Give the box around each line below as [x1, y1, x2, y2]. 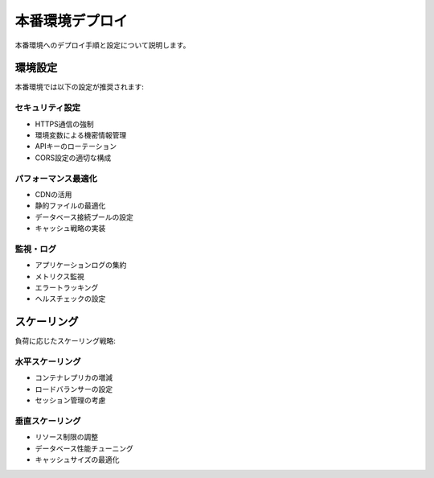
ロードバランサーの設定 [35, 384, 113, 394]
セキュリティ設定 [14, 102, 80, 113]
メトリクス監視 [35, 271, 84, 281]
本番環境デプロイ [14, 12, 129, 30]
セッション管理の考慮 [35, 395, 106, 406]
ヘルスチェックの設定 [35, 294, 106, 303]
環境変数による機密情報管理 [35, 130, 127, 140]
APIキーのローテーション [35, 142, 117, 151]
